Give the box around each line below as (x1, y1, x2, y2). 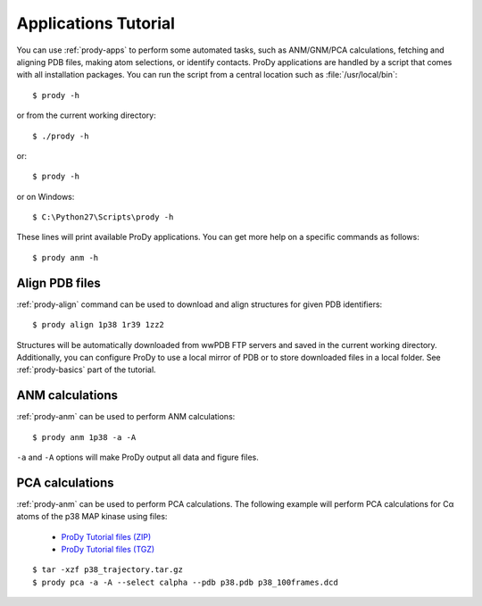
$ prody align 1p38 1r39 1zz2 (32, 320, 165, 330)
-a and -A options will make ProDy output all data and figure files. (16, 452, 259, 462)
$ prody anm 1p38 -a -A (32, 432, 137, 442)
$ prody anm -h (32, 253, 99, 262)
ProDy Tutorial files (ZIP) (61, 531, 152, 542)
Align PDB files (16, 275, 102, 290)
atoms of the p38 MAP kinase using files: (16, 511, 168, 522)
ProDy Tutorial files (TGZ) (61, 544, 155, 555)
